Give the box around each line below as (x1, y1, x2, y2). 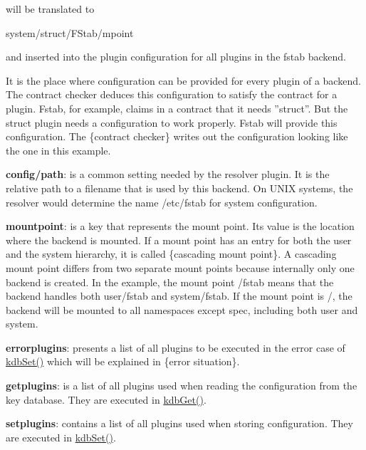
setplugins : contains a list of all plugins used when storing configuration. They (6, 416, 353, 431)
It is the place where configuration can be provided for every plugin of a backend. (6, 73, 361, 88)
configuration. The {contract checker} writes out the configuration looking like (6, 129, 348, 144)
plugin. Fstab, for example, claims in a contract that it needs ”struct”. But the (6, 100, 348, 115)
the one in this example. (6, 142, 111, 157)
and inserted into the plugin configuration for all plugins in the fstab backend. (6, 49, 346, 64)
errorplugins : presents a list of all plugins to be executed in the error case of (6, 340, 345, 355)
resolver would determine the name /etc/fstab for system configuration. (6, 194, 318, 209)
